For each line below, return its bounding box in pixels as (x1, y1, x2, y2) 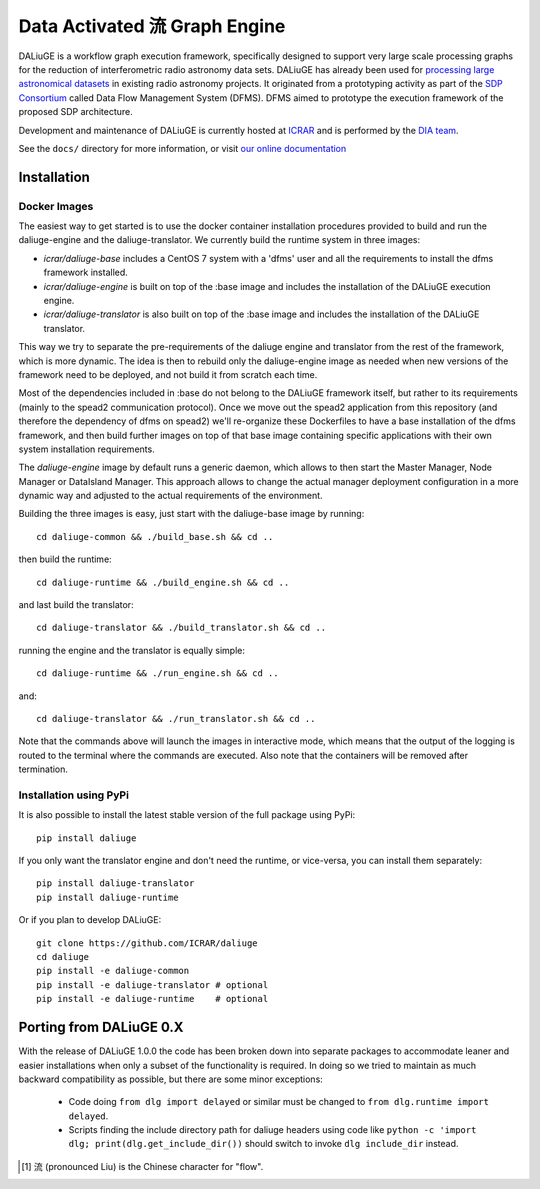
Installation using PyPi (18, 788, 130, 802)
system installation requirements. (18, 443, 155, 455)
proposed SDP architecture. (18, 106, 134, 118)
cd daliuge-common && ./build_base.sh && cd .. (36, 531, 274, 542)
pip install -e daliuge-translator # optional (36, 979, 269, 990)
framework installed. (43, 266, 129, 279)
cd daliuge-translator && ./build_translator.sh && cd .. (36, 622, 327, 634)
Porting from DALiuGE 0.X (18, 1019, 184, 1036)
